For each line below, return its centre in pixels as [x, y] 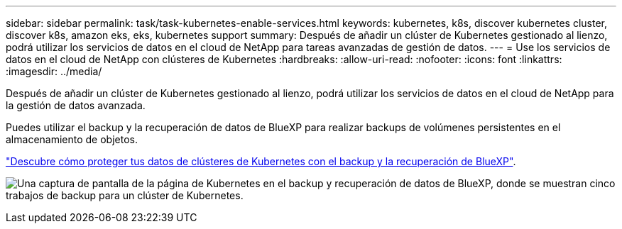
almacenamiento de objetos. [72, 139]
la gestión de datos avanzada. [76, 105]
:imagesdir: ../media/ [54, 71]
